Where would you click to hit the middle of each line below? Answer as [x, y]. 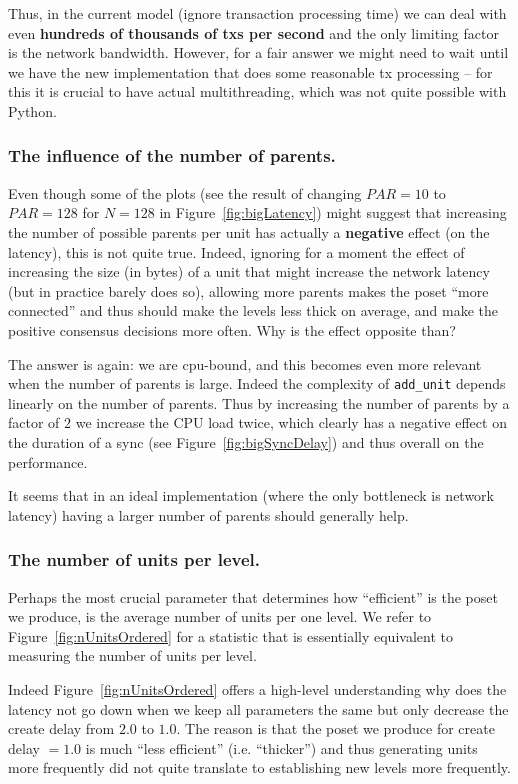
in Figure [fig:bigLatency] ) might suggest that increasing [333, 212]
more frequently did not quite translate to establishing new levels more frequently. [259, 767]
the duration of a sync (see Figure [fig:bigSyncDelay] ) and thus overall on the [246, 441]
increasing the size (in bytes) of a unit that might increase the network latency [249, 271]
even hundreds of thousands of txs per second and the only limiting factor [253, 32]
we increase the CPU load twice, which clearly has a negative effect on [291, 422]
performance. [48, 461]
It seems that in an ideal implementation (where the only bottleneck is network [251, 495]
